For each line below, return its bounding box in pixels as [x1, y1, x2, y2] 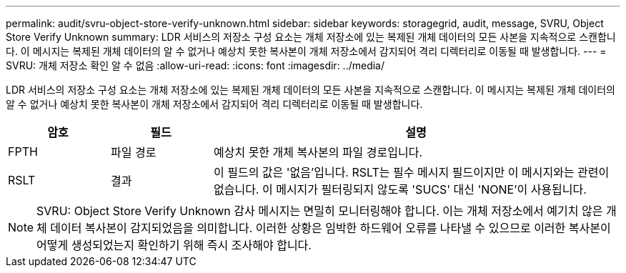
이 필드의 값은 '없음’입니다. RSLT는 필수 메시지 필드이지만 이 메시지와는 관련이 [213, 165, 610, 179]
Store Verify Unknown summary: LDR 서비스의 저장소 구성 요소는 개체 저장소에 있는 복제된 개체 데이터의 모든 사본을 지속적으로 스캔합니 [6, 31, 616, 43]
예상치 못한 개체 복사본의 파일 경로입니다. [213, 145, 423, 159]
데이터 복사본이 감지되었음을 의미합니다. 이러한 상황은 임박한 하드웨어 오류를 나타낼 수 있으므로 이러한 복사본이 [50, 221, 611, 235]
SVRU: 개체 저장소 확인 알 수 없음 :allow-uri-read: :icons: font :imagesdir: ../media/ [6, 59, 385, 71]
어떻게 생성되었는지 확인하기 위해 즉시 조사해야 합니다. [36, 238, 312, 252]
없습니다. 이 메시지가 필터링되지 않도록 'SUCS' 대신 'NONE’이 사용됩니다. [213, 182, 587, 197]
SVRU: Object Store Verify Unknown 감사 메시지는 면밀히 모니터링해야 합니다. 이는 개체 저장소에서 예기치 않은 [36, 204, 603, 218]
